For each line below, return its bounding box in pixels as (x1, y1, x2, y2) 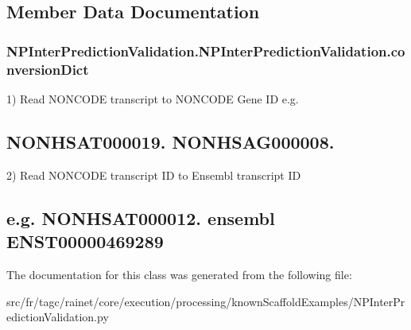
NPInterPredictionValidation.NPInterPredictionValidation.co (6, 41, 405, 60)
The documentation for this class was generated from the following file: (6, 266, 352, 282)
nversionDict (6, 59, 89, 79)
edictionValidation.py (6, 309, 109, 325)
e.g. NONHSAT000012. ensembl (6, 205, 275, 230)
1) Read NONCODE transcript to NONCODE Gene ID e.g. (6, 90, 299, 107)
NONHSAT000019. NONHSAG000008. (6, 129, 335, 153)
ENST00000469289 (6, 229, 164, 254)
